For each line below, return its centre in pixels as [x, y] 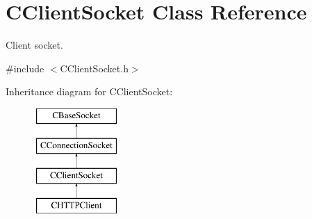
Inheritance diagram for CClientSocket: [89, 91]
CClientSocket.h [94, 68]
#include [25, 68]
